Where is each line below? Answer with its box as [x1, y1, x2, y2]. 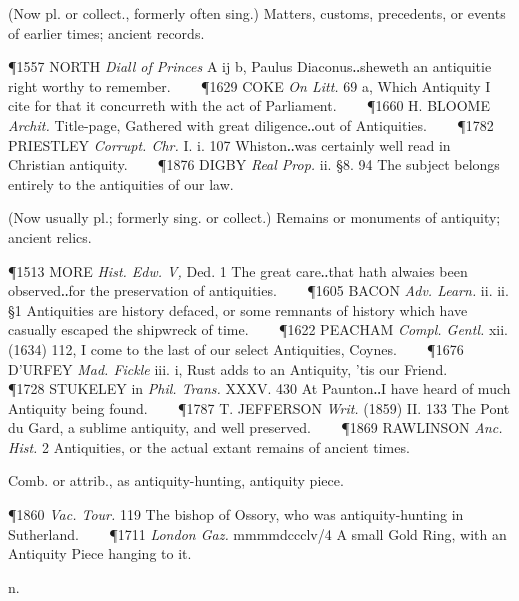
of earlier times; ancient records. [8, 22, 205, 43]
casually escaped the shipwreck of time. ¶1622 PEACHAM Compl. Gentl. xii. [8, 319, 508, 340]
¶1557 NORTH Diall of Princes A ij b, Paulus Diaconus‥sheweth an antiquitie [8, 56, 492, 77]
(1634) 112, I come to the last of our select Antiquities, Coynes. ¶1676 [8, 338, 464, 359]
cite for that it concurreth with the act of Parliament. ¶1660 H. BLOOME [8, 95, 490, 116]
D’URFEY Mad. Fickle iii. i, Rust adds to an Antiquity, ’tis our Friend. [8, 358, 448, 379]
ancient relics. [8, 226, 92, 247]
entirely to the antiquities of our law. [8, 173, 234, 194]
